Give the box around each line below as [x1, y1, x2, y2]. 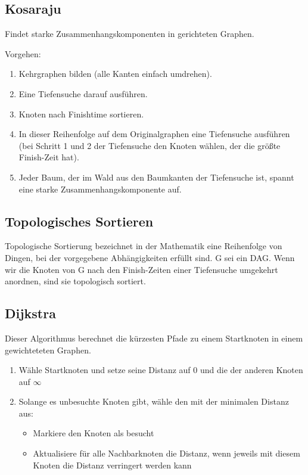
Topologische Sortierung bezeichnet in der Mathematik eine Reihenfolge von [5, 240, 282, 252]
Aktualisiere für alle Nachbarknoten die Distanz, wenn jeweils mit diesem [33, 447, 300, 460]
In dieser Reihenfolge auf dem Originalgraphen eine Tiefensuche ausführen [18, 128, 290, 140]
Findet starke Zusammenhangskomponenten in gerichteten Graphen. [5, 27, 254, 40]
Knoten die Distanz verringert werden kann [33, 458, 192, 471]
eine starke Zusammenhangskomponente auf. [18, 182, 182, 195]
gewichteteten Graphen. [5, 343, 91, 356]
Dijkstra [5, 304, 56, 322]
